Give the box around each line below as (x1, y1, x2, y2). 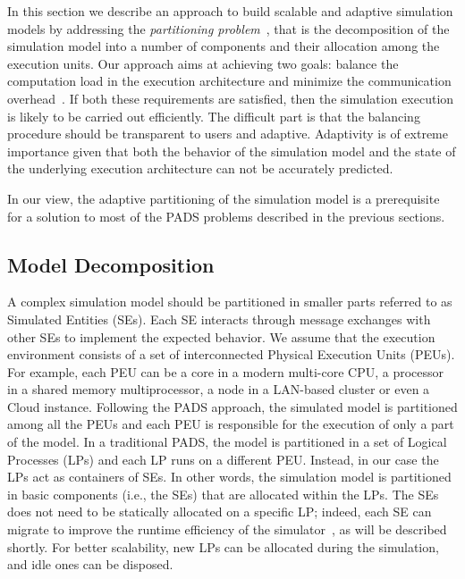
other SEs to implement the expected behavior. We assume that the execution (7, 327, 435, 346)
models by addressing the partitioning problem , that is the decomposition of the (7, 19, 450, 38)
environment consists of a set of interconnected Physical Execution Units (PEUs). (7, 345, 455, 364)
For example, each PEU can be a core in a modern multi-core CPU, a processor (7, 362, 444, 381)
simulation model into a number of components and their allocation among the (7, 37, 440, 55)
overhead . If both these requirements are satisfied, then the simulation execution (7, 88, 454, 107)
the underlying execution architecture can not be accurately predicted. (7, 159, 393, 178)
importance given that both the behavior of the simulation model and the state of (7, 141, 456, 160)
